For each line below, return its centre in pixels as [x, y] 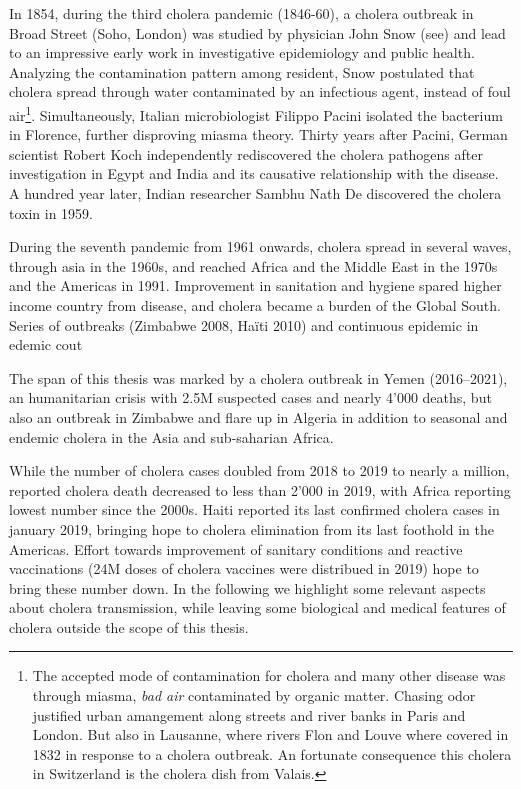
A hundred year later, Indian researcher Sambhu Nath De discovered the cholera [255, 193]
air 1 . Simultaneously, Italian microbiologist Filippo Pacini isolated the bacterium [256, 113]
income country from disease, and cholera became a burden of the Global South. [255, 304]
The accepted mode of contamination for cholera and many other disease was [269, 675]
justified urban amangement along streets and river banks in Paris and [249, 714]
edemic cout [46, 344]
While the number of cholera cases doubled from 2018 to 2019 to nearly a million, [259, 470]
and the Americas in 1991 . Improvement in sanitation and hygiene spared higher [255, 285]
